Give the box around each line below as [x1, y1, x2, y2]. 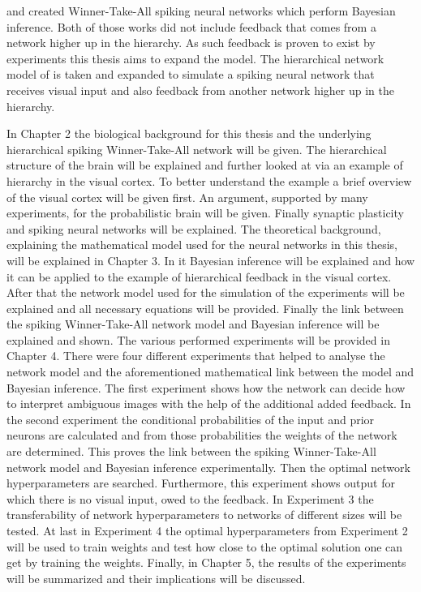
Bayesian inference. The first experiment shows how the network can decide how [6, 379, 406, 396]
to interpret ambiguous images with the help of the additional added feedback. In [6, 395, 411, 412]
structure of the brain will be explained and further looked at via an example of [6, 157, 403, 174]
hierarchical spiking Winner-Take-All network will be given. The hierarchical [6, 140, 387, 157]
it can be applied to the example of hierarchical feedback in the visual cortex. [6, 268, 392, 285]
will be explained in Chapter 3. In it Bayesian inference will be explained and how [6, 251, 415, 268]
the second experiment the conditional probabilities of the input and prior [6, 410, 375, 427]
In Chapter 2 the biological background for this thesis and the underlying [6, 125, 372, 142]
